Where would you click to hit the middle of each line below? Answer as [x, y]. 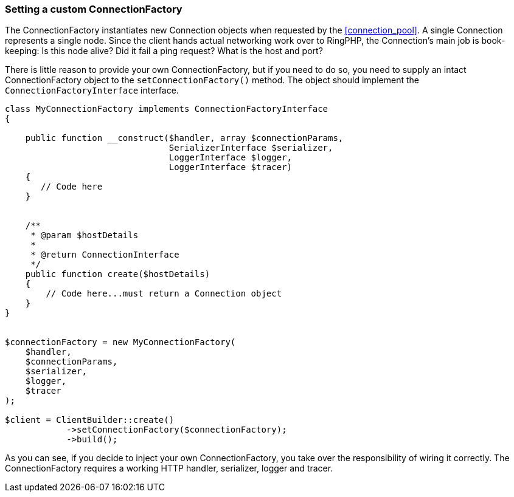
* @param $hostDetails [85, 235]
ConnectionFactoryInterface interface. [92, 91]
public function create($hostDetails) [118, 274]
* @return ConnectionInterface [105, 255]
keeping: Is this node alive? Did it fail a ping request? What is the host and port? [164, 51]
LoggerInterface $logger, [231, 158]
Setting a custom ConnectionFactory [94, 9]
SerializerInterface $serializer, [251, 148]
